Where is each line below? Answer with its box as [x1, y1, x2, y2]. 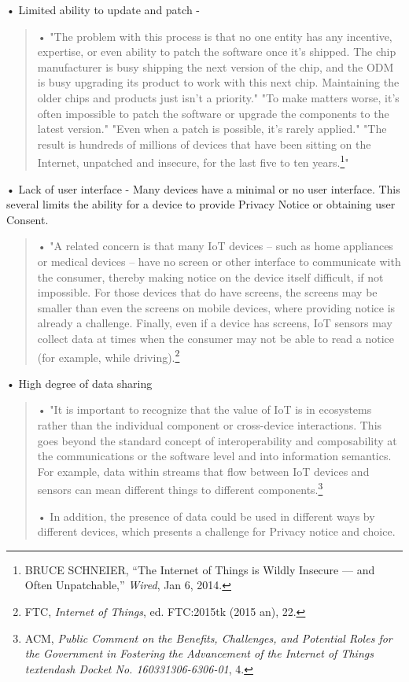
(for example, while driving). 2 [37, 346, 180, 365]
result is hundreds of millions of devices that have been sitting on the [37, 135, 371, 152]
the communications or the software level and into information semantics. [37, 448, 392, 464]
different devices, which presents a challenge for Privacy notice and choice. [37, 523, 396, 540]
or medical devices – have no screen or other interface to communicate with [37, 253, 401, 269]
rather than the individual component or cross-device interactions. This [37, 416, 382, 433]
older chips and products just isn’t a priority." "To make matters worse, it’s [37, 89, 400, 105]
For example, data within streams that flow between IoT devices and [37, 463, 370, 479]
